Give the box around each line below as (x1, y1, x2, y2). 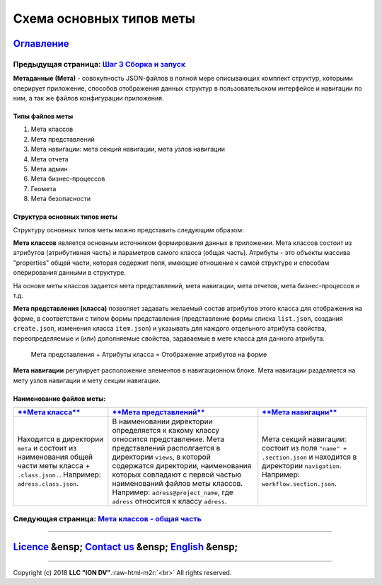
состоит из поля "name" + (262, 443, 347, 453)
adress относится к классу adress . (112, 496, 227, 506)
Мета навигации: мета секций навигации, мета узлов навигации (30, 145, 226, 154)
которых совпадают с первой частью (112, 470, 242, 479)
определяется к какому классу (112, 426, 220, 436)
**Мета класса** (17, 407, 81, 417)
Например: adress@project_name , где (112, 487, 233, 497)
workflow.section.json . (262, 479, 337, 489)
